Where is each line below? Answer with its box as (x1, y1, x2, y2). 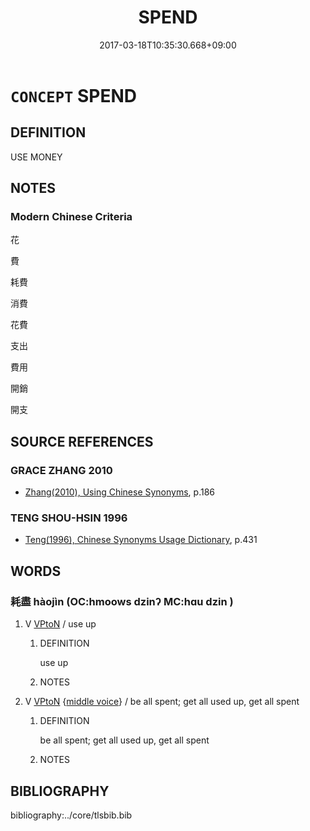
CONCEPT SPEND (10, 84, 137, 107)
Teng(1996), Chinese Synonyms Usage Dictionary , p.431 (24, 534, 258, 546)
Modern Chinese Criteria (10, 210, 133, 224)
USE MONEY (10, 151, 63, 163)
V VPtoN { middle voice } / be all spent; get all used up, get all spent (24, 696, 300, 708)
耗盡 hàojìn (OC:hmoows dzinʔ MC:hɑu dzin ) (10, 594, 234, 608)
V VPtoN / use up (24, 618, 97, 630)
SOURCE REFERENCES (10, 433, 154, 450)
